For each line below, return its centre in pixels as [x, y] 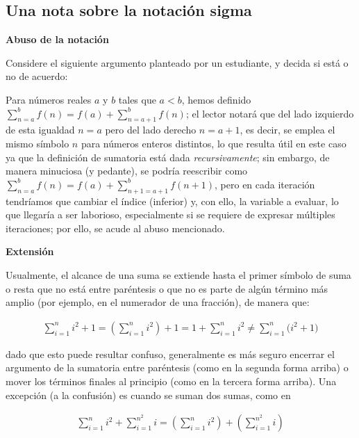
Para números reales [49, 99]
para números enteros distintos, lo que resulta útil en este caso [214, 143]
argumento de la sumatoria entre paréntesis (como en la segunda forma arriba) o [177, 367]
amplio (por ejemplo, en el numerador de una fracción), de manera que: [158, 302]
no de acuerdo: [37, 76]
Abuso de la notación [57, 39]
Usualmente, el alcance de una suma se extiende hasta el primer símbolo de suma [178, 274]
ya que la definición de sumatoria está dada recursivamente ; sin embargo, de [168, 157]
